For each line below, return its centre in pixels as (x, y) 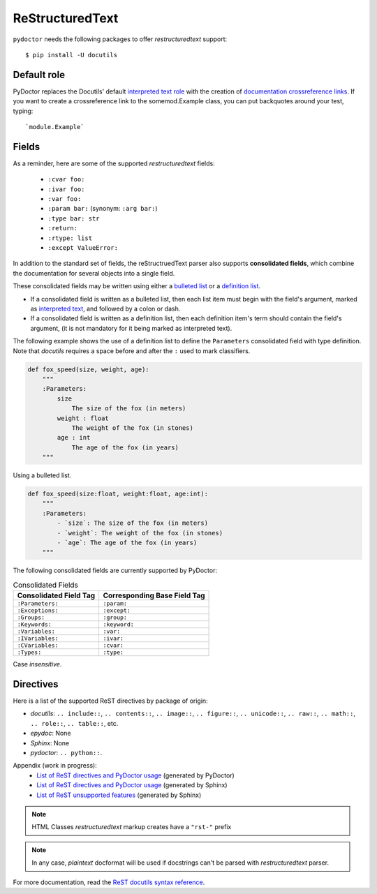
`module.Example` (55, 127)
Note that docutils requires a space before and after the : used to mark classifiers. (132, 351)
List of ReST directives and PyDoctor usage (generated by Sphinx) (132, 785)
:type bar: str (74, 218)
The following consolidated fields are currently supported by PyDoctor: (115, 571)
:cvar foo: (66, 179)
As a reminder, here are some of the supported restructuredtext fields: (114, 163)
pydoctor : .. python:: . (66, 752)
